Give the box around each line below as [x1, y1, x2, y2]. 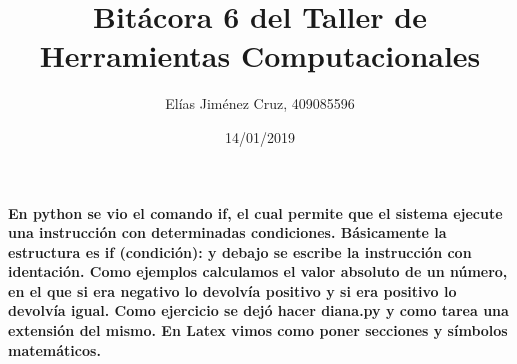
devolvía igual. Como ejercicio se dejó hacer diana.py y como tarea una [8, 300, 509, 321]
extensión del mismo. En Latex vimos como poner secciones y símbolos [8, 320, 508, 341]
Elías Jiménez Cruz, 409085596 [165, 93, 355, 114]
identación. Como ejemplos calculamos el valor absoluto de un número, [8, 261, 508, 282]
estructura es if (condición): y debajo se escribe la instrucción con [8, 241, 472, 262]
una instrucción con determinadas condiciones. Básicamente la [8, 222, 447, 243]
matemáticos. [8, 339, 101, 360]
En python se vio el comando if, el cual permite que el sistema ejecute [8, 202, 503, 223]
